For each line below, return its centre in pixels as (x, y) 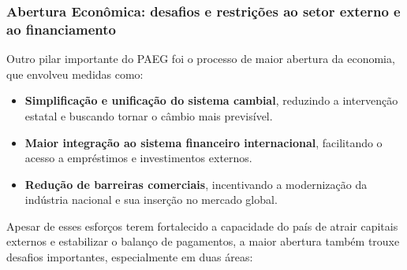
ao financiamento (61, 29)
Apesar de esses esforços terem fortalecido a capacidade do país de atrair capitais (202, 226)
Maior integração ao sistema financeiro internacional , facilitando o (203, 142)
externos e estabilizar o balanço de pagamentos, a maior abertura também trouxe (203, 241)
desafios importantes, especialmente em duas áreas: (130, 257)
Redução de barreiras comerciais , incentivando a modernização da (196, 184)
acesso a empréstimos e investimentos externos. (138, 158)
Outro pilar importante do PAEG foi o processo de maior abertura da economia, (201, 59)
